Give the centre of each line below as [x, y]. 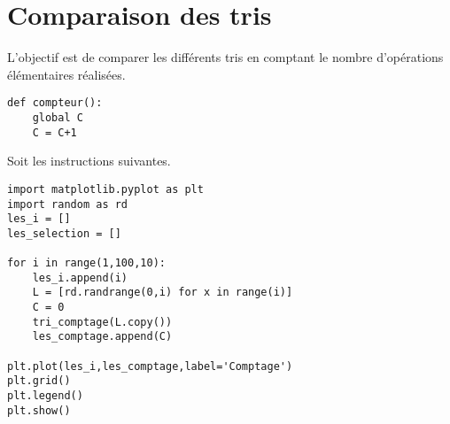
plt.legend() [45, 396]
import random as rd [68, 204]
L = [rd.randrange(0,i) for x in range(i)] [163, 293]
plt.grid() [39, 381]
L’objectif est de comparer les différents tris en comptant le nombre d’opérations [225, 57]
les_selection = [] [64, 233]
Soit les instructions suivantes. [89, 161]
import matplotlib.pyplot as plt [105, 189]
